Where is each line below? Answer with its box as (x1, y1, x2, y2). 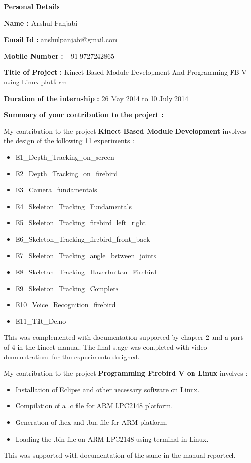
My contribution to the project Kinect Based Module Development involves (4, 126, 246, 136)
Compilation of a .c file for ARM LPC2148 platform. (15, 400, 173, 411)
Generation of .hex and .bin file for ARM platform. (15, 417, 168, 427)
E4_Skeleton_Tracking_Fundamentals (15, 201, 132, 211)
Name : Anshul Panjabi (4, 18, 77, 28)
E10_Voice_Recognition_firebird (15, 299, 116, 310)
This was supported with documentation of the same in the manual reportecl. (4, 450, 236, 460)
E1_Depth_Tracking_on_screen (15, 151, 114, 162)
